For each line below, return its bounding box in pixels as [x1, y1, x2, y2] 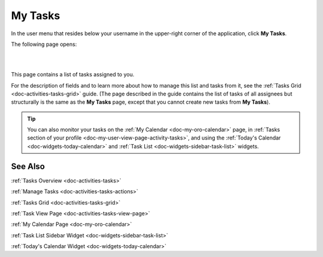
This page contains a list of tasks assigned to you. [11, 71, 135, 78]
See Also [11, 161, 45, 171]
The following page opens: [11, 41, 77, 48]
